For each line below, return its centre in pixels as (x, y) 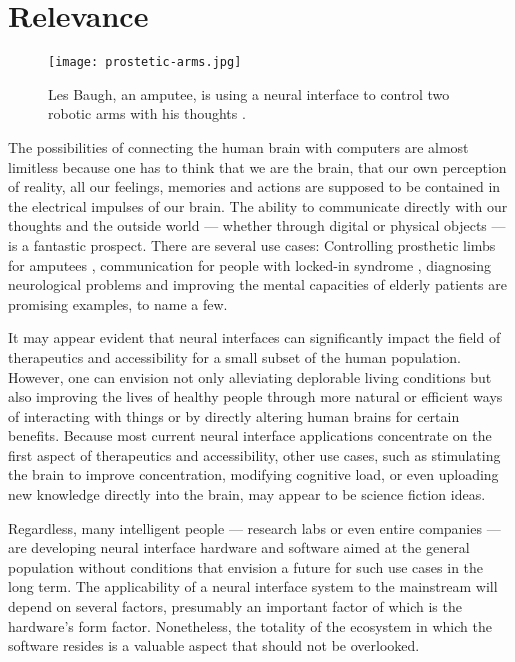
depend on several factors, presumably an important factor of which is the (235, 606)
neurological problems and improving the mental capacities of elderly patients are (258, 284)
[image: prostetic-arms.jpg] (145, 62)
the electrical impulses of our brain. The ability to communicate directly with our (258, 205)
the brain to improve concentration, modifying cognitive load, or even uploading (253, 474)
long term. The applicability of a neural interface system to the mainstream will (253, 586)
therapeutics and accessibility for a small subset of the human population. (234, 356)
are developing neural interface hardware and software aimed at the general (239, 547)
